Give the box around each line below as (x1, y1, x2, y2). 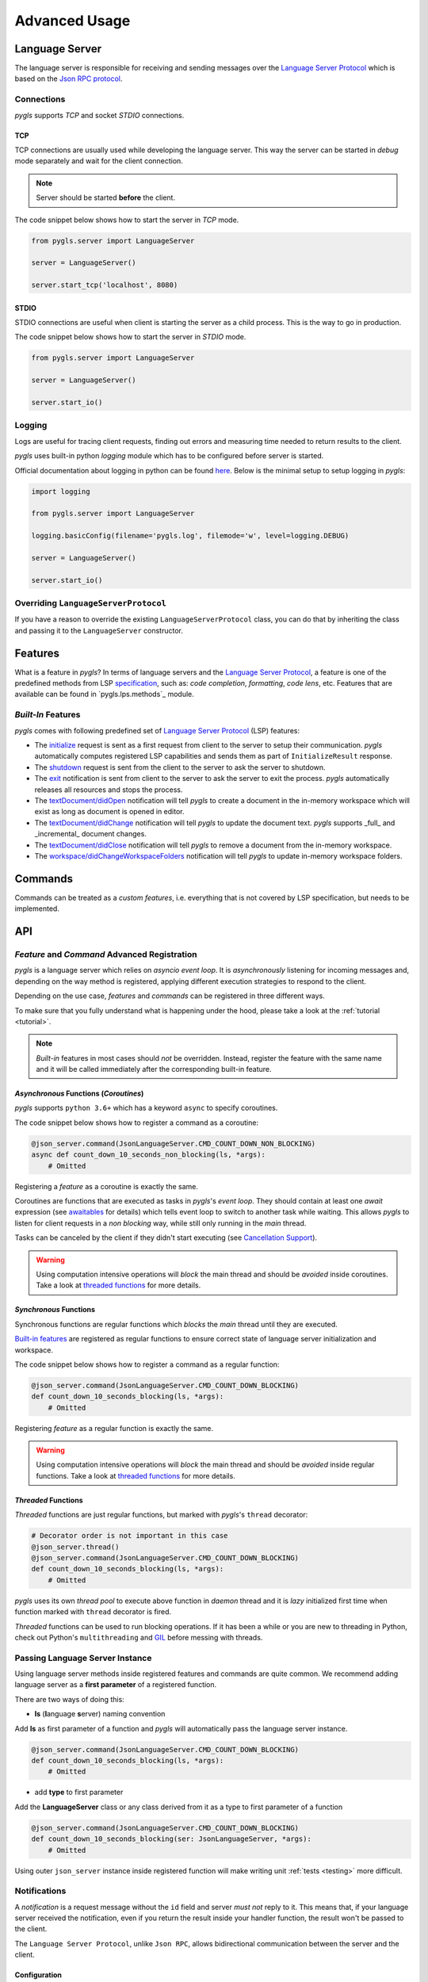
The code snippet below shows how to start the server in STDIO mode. (14, 332, 246, 342)
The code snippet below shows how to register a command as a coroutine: (14, 1118, 259, 1127)
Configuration (14, 1970, 63, 1980)
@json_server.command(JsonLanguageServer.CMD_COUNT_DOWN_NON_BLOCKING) (31, 1138, 316, 1148)
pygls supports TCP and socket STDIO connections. (14, 110, 185, 120)
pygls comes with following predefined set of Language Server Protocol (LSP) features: (14, 725, 300, 735)
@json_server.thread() (31, 1542, 120, 1552)
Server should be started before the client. (36, 193, 176, 202)
